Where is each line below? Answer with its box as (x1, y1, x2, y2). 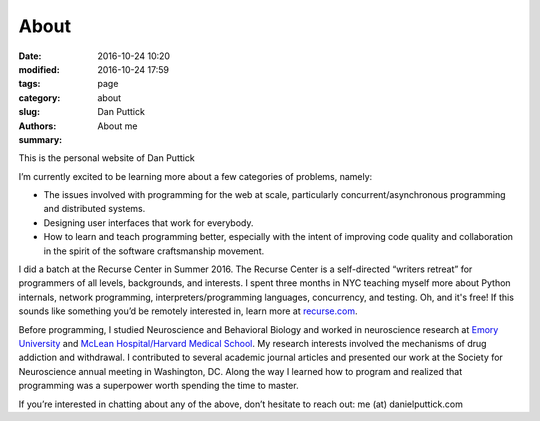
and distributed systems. (43, 203, 146, 215)
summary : (18, 133, 63, 145)
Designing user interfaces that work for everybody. (43, 216, 254, 229)
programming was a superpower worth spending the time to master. (18, 380, 299, 392)
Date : (18, 50, 42, 62)
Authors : (18, 120, 57, 132)
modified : (18, 63, 60, 75)
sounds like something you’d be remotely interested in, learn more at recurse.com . (18, 305, 358, 317)
